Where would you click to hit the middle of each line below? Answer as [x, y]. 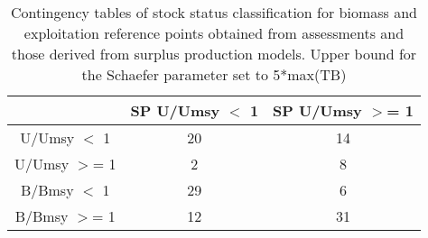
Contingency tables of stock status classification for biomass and [214, 12]
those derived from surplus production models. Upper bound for [214, 54]
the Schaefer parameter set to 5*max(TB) [214, 74]
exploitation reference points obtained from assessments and [214, 33]
